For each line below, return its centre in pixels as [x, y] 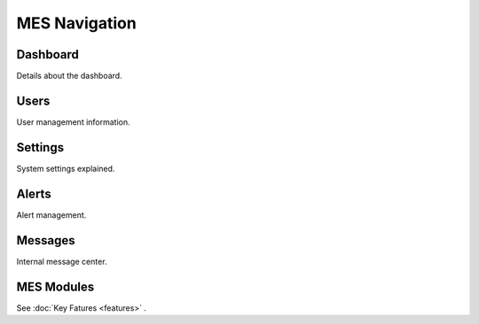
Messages [46, 240]
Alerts [34, 193]
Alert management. [51, 215]
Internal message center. [62, 261]
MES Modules [55, 286]
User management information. [73, 122]
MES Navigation [76, 23]
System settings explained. [66, 168]
